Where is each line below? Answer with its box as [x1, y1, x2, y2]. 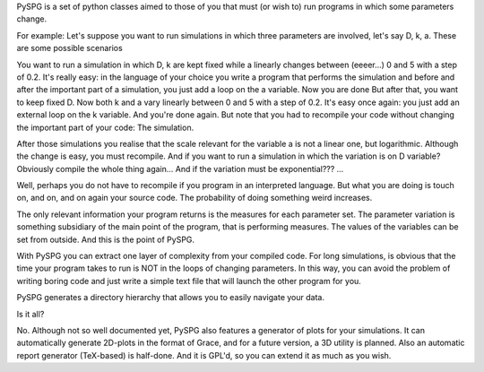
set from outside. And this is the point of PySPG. [16, 234, 195, 245]
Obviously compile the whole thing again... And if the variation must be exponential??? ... [16, 163, 344, 174]
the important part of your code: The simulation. [16, 122, 194, 133]
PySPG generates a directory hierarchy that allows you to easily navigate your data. [16, 292, 324, 303]
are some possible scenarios [16, 43, 123, 54]
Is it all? [16, 308, 45, 319]
